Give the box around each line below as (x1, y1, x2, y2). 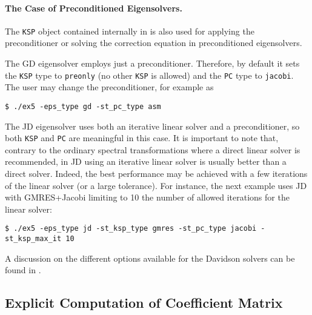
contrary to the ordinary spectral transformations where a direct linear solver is (5, 143, 300, 156)
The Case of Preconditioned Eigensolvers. (5, 1, 182, 14)
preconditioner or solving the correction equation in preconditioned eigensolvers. (5, 36, 302, 49)
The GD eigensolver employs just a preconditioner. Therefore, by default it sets (5, 57, 300, 70)
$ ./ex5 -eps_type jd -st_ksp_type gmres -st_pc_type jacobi (5, 224, 257, 233)
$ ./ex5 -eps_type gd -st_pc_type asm (5, 102, 161, 111)
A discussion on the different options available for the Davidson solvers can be (5, 251, 295, 264)
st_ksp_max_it (5, 234, 62, 244)
